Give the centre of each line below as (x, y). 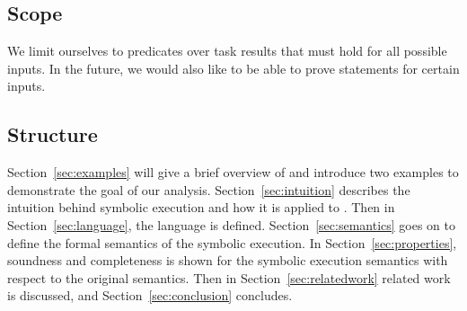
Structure (53, 134)
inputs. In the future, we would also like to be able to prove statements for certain (233, 68)
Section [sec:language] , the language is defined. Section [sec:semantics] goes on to (232, 224)
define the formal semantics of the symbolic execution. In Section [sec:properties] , (232, 242)
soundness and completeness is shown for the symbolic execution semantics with (228, 260)
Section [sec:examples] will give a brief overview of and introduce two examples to (233, 172)
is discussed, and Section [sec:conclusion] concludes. (150, 295)
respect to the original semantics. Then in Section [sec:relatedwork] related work (229, 277)
